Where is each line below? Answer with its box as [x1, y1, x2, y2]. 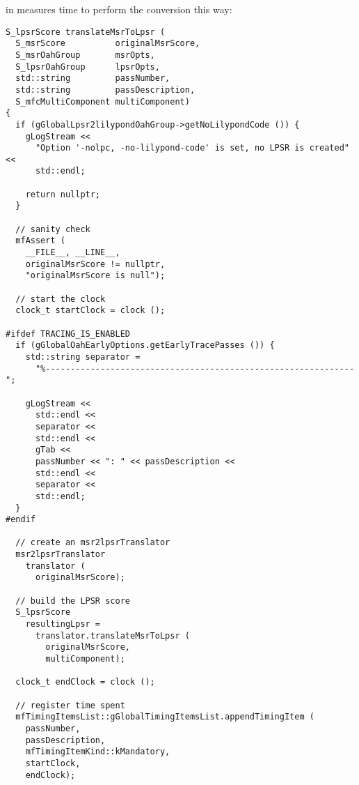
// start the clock [15, 294, 106, 304]
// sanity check [15, 224, 90, 234]
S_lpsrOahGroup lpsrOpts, [15, 61, 160, 72]
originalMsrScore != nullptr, [25, 259, 166, 269]
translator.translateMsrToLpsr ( [35, 630, 190, 641]
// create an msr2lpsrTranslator [15, 538, 170, 548]
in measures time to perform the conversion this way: [6, 2, 232, 16]
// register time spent [15, 700, 125, 710]
